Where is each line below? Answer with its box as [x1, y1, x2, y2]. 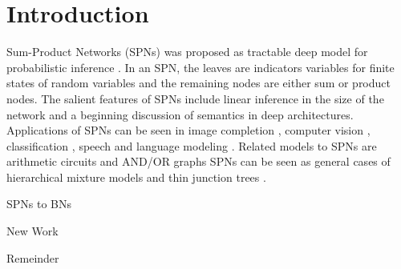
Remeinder [6, 249, 59, 266]
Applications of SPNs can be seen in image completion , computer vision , [6, 122, 371, 139]
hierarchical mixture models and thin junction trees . [6, 168, 266, 185]
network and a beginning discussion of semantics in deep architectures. [6, 106, 354, 122]
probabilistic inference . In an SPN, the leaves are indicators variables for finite [6, 58, 395, 75]
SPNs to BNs [6, 195, 72, 212]
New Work [6, 223, 59, 239]
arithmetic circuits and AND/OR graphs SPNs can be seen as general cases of [6, 153, 391, 170]
